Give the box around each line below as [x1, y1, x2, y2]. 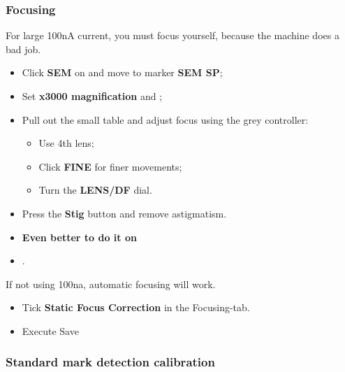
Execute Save [22, 323, 79, 338]
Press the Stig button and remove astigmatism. [22, 206, 227, 220]
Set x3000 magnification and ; [22, 89, 163, 103]
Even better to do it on [22, 229, 137, 244]
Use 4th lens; [38, 136, 94, 150]
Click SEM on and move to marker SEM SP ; [22, 65, 223, 80]
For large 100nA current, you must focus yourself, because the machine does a [6, 28, 339, 43]
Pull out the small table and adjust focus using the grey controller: [22, 112, 309, 127]
